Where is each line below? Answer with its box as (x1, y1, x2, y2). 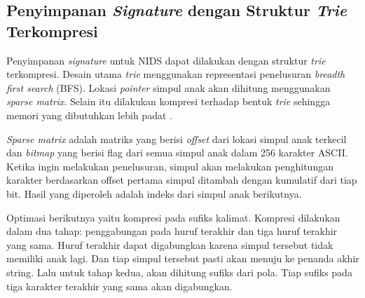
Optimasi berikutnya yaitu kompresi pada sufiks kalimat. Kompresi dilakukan (6, 210, 340, 224)
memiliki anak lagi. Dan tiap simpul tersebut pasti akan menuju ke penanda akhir (6, 251, 359, 266)
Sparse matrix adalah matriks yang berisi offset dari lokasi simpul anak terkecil (6, 131, 347, 146)
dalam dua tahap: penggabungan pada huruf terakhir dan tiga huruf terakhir (6, 224, 338, 238)
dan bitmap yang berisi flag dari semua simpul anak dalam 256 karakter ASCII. (6, 145, 348, 160)
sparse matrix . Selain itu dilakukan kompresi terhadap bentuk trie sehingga (6, 94, 331, 109)
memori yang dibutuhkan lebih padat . (6, 107, 172, 122)
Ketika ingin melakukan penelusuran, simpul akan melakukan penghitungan (6, 158, 333, 173)
